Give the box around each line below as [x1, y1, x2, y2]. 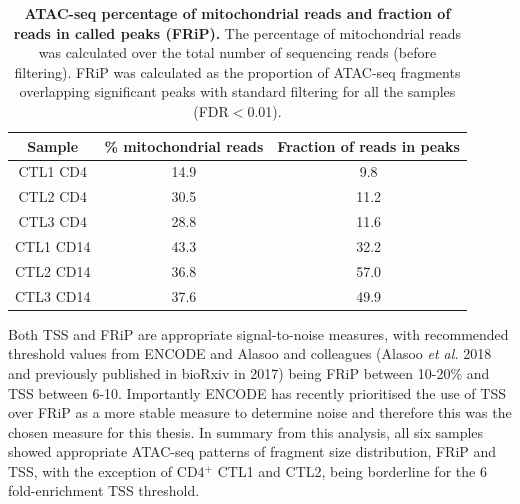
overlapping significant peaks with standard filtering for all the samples [19, 81, 456, 102]
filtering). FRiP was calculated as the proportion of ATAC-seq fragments [14, 61, 461, 82]
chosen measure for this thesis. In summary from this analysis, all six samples [8, 421, 484, 442]
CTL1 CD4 [18, 161, 87, 182]
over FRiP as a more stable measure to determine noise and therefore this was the [8, 402, 512, 423]
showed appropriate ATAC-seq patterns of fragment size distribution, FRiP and [8, 441, 497, 462]
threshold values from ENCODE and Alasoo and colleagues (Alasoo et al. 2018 [8, 343, 492, 364]
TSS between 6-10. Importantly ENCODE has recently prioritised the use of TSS [8, 382, 506, 403]
